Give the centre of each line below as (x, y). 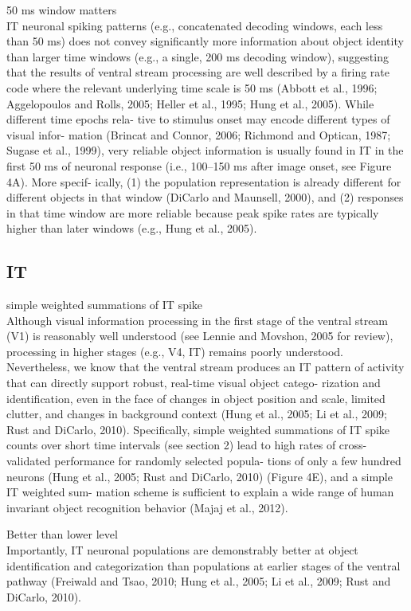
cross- (353, 445)
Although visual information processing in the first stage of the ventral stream (198, 320)
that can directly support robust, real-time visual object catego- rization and (194, 383)
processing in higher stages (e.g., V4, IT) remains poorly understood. (175, 351)
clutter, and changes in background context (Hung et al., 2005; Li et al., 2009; (197, 414)
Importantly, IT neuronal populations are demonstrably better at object (182, 550)
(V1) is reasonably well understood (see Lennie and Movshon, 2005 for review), (200, 336)
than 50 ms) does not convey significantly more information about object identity (205, 41)
